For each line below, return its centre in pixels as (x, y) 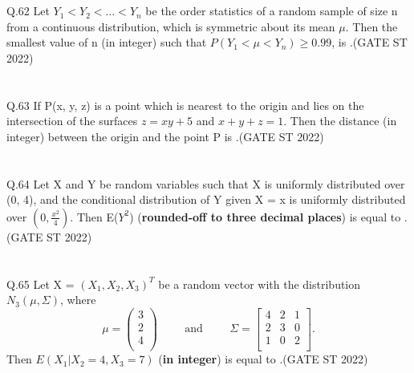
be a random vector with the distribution (260, 284)
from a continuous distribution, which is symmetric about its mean (171, 26)
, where (78, 300)
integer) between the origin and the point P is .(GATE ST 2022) (165, 136)
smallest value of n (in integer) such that (107, 42)
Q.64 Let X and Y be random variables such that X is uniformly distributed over (206, 183)
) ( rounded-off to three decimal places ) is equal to (265, 216)
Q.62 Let (28, 11)
